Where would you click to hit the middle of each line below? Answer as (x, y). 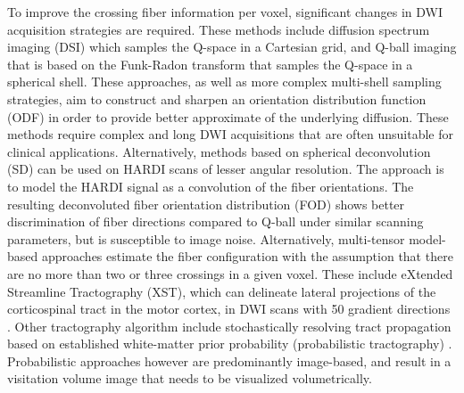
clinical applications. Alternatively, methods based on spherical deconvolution (219, 151)
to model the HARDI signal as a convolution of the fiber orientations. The (211, 186)
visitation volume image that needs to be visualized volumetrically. (190, 378)
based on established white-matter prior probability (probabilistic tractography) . (230, 344)
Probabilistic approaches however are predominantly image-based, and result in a (229, 360)
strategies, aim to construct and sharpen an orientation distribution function (217, 98)
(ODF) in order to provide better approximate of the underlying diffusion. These (228, 116)
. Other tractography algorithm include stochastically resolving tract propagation (229, 326)
